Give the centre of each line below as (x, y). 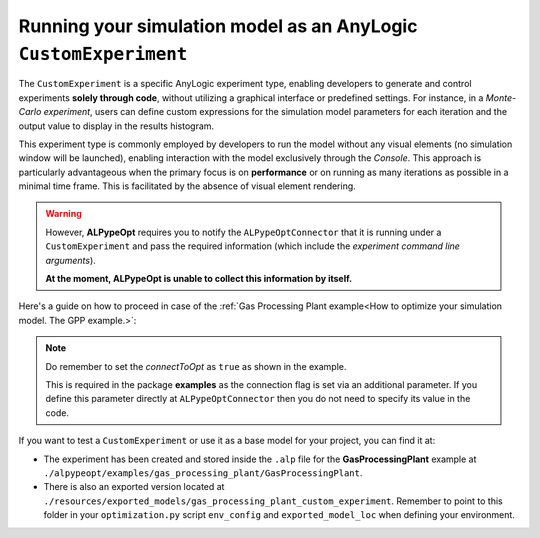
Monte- (501, 97)
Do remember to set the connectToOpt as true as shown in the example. (196, 366)
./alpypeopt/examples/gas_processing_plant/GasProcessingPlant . (203, 472)
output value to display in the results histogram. (116, 126)
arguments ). (71, 260)
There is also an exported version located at (134, 487)
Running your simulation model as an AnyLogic (218, 26)
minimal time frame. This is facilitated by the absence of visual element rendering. (187, 186)
